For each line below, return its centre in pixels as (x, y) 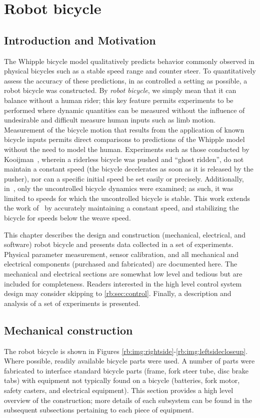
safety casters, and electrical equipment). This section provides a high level (119, 390)
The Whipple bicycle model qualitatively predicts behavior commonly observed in (129, 61)
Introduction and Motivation (80, 40)
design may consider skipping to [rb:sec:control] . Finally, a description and (118, 293)
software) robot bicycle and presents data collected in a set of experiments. (119, 244)
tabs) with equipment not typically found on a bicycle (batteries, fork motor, (122, 380)
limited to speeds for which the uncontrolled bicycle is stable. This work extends (127, 198)
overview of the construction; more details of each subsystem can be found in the (128, 400)
